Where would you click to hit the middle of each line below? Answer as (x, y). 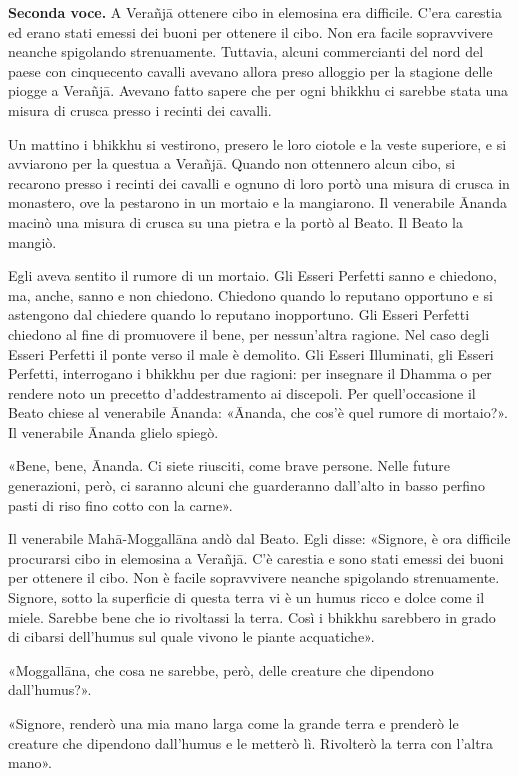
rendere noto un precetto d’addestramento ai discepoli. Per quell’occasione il (242, 392)
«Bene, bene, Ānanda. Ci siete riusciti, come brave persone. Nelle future (229, 465)
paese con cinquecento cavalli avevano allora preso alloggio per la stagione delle (250, 70)
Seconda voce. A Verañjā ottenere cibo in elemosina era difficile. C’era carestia (255, 12)
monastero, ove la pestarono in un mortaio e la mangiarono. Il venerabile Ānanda (257, 202)
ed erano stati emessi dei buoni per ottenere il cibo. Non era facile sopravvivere (250, 31)
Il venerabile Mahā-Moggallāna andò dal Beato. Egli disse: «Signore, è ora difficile (259, 538)
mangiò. (32, 241)
